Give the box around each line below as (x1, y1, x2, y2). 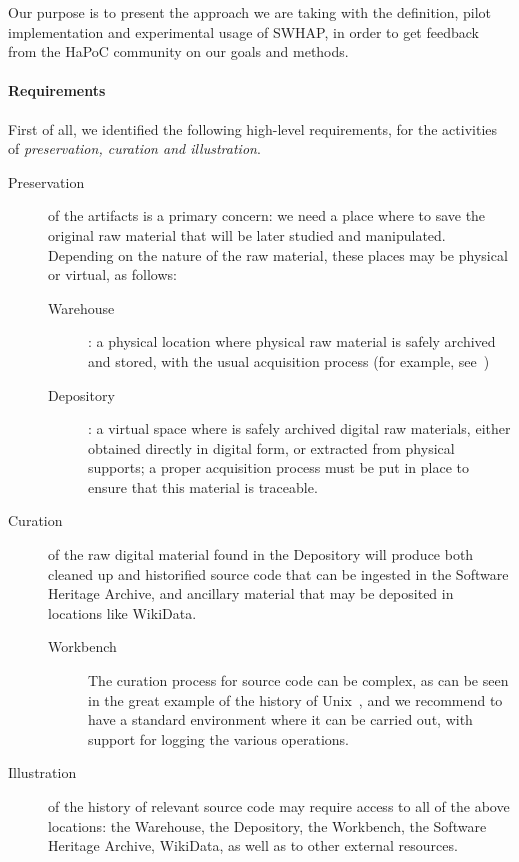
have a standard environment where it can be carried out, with (88, 709, 473, 730)
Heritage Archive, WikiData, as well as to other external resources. (48, 835, 458, 856)
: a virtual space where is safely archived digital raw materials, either (88, 418, 511, 439)
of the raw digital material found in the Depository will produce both (48, 544, 474, 565)
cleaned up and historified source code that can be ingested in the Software (48, 563, 509, 584)
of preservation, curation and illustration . (8, 138, 261, 159)
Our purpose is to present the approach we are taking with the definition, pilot (8, 2, 492, 22)
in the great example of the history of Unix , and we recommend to (88, 689, 503, 710)
